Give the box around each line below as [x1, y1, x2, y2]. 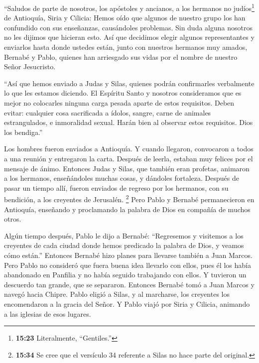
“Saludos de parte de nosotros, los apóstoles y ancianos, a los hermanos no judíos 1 [4, 1, 255, 13]
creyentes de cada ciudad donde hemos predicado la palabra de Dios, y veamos [4, 240, 244, 250]
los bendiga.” [4, 126, 43, 137]
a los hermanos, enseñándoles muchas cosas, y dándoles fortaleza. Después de [4, 173, 239, 183]
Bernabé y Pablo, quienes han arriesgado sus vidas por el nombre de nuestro [4, 51, 238, 62]
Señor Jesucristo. [4, 61, 56, 72]
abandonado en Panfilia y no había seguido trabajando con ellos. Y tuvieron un [4, 269, 247, 280]
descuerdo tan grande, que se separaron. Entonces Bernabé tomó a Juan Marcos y [4, 279, 255, 289]
